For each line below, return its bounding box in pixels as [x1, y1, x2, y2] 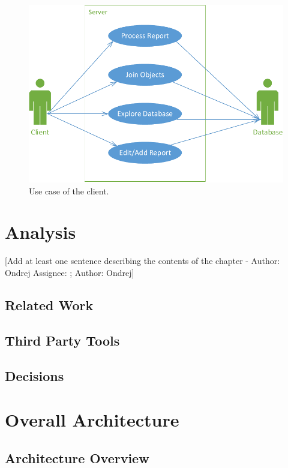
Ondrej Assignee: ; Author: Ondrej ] [5, 266, 134, 279]
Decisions [5, 366, 64, 385]
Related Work [5, 296, 94, 314]
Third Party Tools [5, 331, 120, 349]
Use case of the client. [29, 184, 109, 197]
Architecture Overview [5, 448, 149, 467]
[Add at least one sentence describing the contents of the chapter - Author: [5, 254, 280, 267]
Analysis [5, 220, 76, 244]
